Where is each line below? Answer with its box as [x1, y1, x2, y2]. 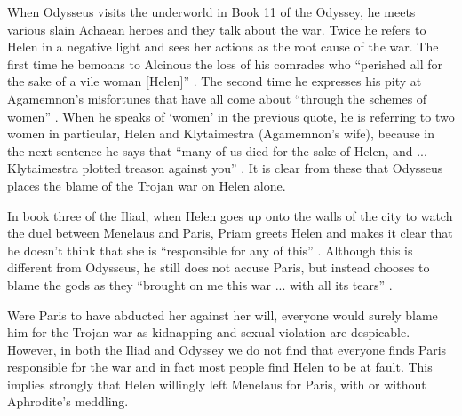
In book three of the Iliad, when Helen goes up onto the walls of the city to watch [7, 206, 453, 224]
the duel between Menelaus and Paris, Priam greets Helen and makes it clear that [7, 224, 453, 242]
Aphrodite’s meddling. [7, 392, 129, 411]
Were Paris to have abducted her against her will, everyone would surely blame [7, 305, 438, 324]
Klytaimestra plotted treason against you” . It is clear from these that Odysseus [7, 159, 443, 177]
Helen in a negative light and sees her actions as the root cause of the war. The [7, 37, 439, 56]
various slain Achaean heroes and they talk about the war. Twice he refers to [7, 20, 426, 38]
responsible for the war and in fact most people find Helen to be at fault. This [7, 357, 433, 376]
